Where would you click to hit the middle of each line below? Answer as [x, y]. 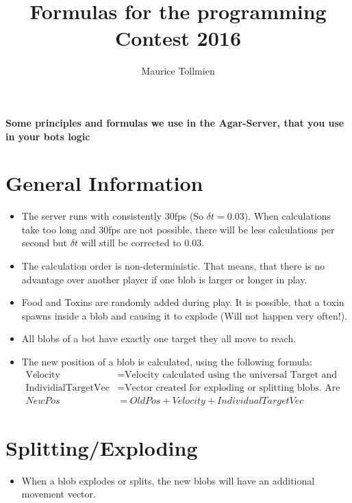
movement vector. [59, 494]
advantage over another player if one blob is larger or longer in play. [164, 279]
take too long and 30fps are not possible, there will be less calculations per [178, 229]
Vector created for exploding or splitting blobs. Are [232, 388]
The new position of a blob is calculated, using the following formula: [167, 361]
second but [44, 243]
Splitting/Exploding [102, 447]
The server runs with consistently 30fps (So [113, 216]
